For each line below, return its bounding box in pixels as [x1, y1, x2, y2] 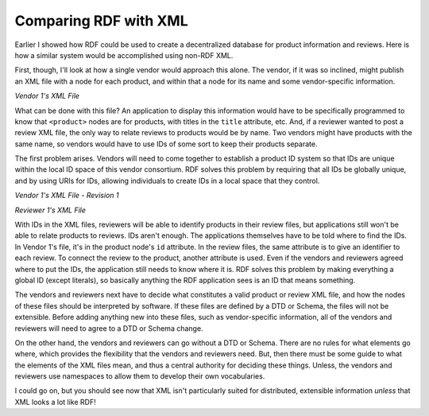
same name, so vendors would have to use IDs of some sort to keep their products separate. [14, 139, 318, 149]
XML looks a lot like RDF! [14, 397, 96, 406]
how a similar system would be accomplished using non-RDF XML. [14, 50, 234, 60]
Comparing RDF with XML [14, 12, 188, 29]
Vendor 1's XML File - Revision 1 [14, 191, 119, 200]
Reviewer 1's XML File [14, 205, 87, 215]
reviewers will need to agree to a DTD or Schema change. [14, 323, 203, 333]
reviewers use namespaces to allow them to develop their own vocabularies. [14, 371, 265, 381]
